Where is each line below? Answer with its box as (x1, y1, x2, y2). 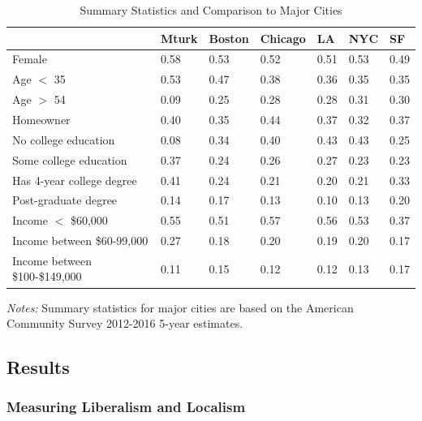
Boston (209, 29, 249, 46)
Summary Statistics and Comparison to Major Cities (80, 2, 342, 18)
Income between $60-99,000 (12, 232, 149, 249)
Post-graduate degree (12, 191, 118, 208)
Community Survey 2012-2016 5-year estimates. (6, 315, 243, 332)
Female (12, 50, 47, 67)
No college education (12, 131, 115, 148)
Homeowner (12, 110, 71, 127)
